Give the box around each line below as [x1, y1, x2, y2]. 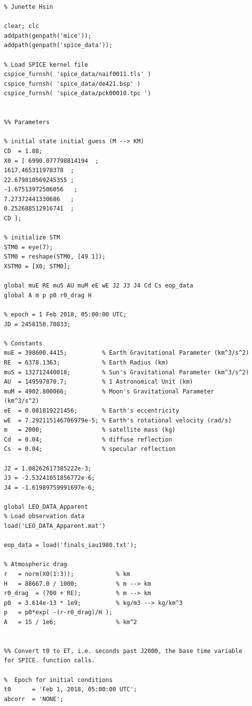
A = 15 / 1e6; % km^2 [4, 619, 137, 626]
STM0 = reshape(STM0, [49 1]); [4, 253, 106, 261]
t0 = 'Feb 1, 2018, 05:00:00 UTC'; [4, 686, 137, 693]
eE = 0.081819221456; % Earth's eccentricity [4, 407, 179, 414]
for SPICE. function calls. [4, 657, 95, 664]
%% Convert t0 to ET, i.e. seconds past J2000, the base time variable [4, 647, 242, 654]
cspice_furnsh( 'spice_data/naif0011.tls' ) [4, 71, 151, 78]
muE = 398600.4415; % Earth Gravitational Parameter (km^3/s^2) [4, 349, 250, 357]
